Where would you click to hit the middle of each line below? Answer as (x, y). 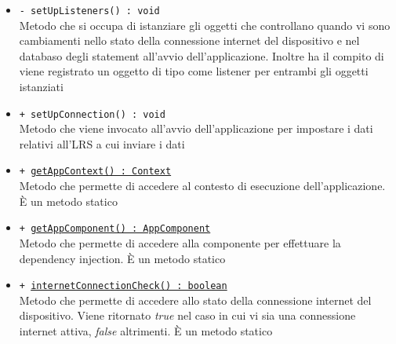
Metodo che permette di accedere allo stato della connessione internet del (195, 300)
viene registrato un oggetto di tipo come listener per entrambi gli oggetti (194, 71)
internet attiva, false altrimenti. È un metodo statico (146, 331)
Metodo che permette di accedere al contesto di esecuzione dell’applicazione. (202, 186)
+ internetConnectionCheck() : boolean (123, 286)
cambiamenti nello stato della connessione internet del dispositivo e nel (189, 40)
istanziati (41, 87)
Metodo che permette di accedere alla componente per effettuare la (180, 242)
